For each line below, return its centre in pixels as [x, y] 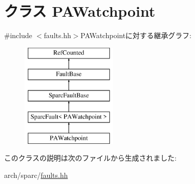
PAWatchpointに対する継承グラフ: [136, 35]
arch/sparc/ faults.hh [36, 175]
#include [18, 35]
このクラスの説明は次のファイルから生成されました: [90, 158]
